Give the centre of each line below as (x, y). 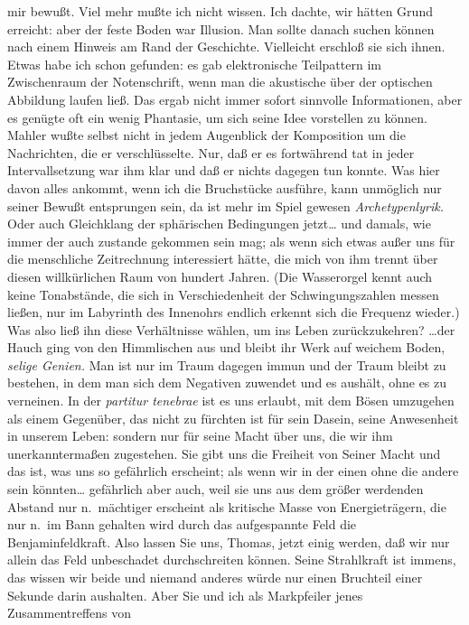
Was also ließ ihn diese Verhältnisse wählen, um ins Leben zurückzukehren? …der (231, 329)
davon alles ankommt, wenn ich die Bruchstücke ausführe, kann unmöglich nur (225, 187)
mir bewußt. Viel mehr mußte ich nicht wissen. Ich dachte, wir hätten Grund (220, 11)
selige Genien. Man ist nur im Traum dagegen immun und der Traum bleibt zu (227, 364)
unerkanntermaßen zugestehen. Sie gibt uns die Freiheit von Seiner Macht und (224, 453)
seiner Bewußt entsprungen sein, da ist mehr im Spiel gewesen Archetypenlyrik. (225, 205)
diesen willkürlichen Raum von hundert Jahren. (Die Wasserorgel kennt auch (220, 276)
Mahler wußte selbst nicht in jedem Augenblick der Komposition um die (206, 135)
